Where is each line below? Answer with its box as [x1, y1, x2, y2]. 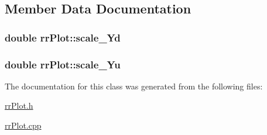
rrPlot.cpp [5, 119, 42, 131]
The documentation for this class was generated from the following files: [5, 79, 263, 92]
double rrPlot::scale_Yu [5, 57, 121, 71]
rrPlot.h [5, 99, 33, 112]
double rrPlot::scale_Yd [5, 30, 121, 44]
